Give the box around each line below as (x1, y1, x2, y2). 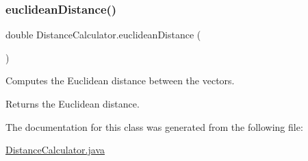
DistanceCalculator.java (5, 143, 105, 157)
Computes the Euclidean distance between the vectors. (5, 73, 235, 88)
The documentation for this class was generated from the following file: (5, 119, 303, 134)
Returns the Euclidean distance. (5, 97, 140, 110)
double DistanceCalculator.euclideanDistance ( (5, 27, 201, 42)
